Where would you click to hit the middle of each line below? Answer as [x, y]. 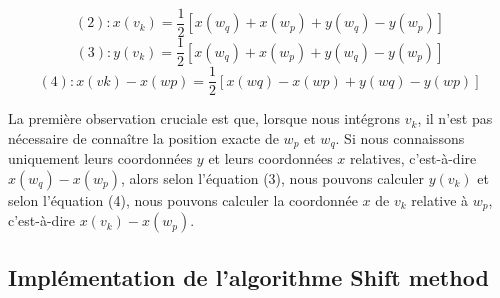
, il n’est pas [455, 118]
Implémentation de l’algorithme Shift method [248, 276]
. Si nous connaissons [400, 137]
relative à [440, 199]
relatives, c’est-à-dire [413, 158]
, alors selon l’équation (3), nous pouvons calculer [272, 177]
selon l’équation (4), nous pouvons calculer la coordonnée [183, 199]
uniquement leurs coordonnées [100, 158]
